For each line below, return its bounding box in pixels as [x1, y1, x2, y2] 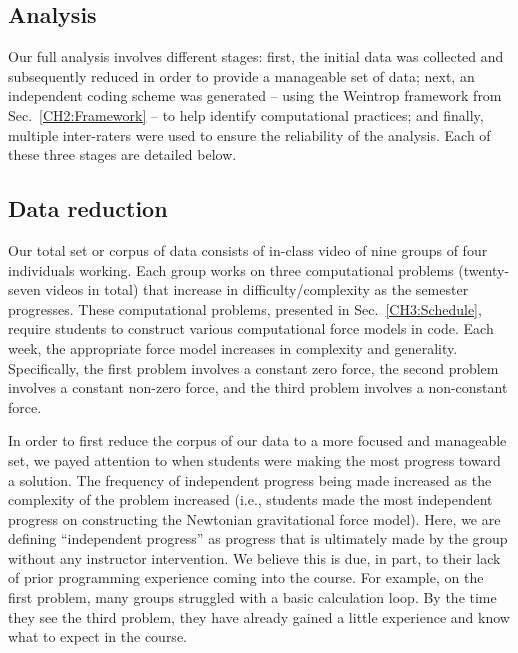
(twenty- [458, 259, 510, 280]
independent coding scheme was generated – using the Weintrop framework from [8, 85, 502, 106]
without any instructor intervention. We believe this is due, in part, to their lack [8, 547, 501, 568]
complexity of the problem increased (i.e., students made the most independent [8, 489, 493, 510]
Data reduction [8, 193, 168, 224]
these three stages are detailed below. [8, 144, 237, 165]
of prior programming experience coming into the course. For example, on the [8, 567, 484, 588]
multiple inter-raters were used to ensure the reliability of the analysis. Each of [8, 124, 491, 145]
